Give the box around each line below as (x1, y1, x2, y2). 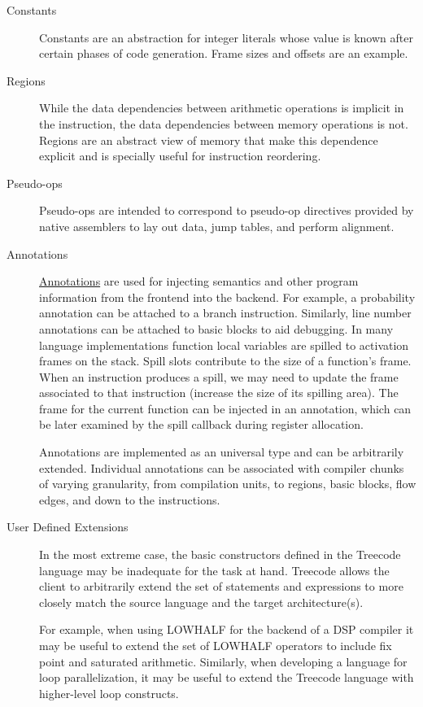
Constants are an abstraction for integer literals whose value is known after (39, 28, 413, 46)
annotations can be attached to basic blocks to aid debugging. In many (39, 320, 394, 337)
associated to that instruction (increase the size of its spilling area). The (39, 384, 399, 401)
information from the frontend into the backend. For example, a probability (39, 288, 416, 305)
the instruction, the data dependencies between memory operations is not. (39, 115, 408, 132)
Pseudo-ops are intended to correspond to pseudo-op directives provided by (39, 202, 414, 219)
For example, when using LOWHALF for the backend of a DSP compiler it (39, 621, 414, 638)
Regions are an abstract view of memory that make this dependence (39, 131, 378, 148)
